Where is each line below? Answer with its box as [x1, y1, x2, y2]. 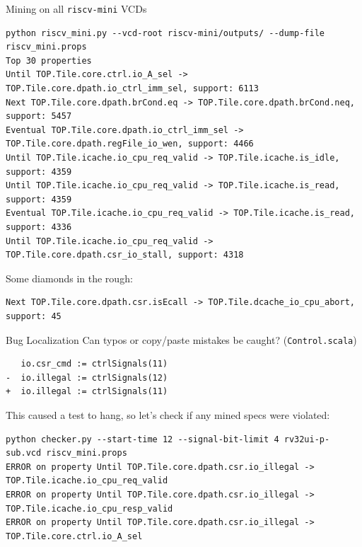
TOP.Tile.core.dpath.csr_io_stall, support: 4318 [6, 250, 244, 260]
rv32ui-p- [284, 434, 330, 444]
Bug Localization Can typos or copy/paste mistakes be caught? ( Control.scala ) [6, 332, 357, 347]
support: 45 [6, 311, 62, 321]
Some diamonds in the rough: [6, 270, 133, 285]
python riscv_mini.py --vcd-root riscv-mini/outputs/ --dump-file [6, 28, 325, 38]
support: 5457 [6, 111, 72, 122]
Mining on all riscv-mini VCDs [6, 1, 147, 16]
